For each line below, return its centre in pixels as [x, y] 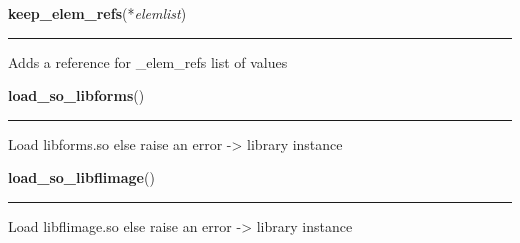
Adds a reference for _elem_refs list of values [148, 61]
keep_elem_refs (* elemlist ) [97, 13]
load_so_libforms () [76, 95]
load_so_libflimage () [81, 177]
